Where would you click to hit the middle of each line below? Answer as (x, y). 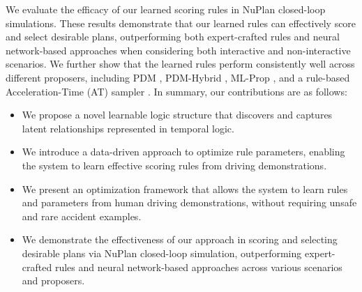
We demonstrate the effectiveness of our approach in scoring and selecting (180, 239)
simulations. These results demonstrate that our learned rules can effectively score (181, 23)
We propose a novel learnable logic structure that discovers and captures (177, 115)
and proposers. (53, 281)
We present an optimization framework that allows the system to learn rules (185, 189)
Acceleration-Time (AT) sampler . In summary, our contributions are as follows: (176, 91)
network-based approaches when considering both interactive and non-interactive (178, 50)
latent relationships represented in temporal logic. (128, 128)
